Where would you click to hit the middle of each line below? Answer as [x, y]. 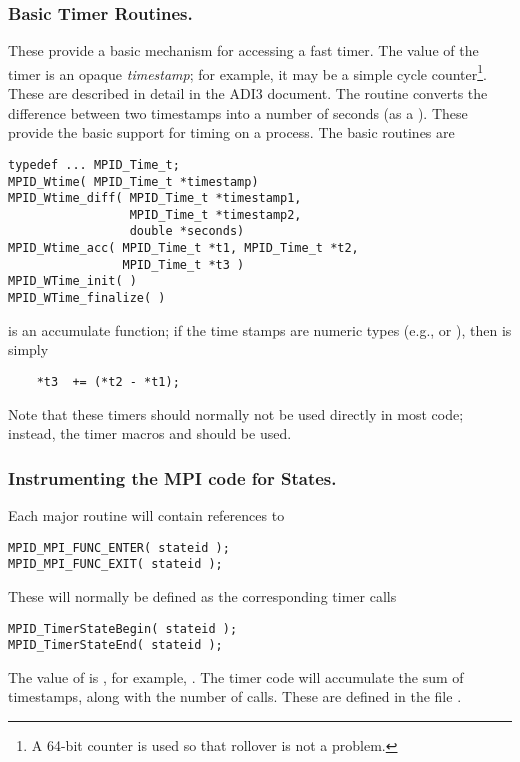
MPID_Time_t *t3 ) [183, 264]
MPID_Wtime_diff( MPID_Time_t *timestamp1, [155, 198]
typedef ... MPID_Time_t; [94, 164]
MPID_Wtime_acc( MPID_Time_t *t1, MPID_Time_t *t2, [183, 248]
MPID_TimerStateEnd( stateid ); [115, 645]
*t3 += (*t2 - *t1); [108, 381]
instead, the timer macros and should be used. [150, 433]
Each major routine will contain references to [146, 515]
